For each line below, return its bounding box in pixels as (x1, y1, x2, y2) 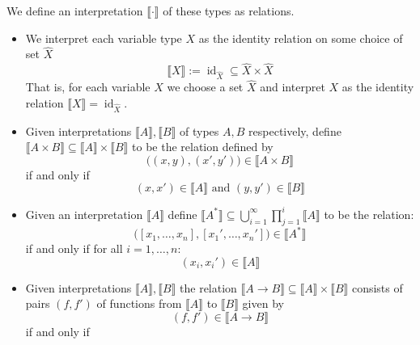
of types (180, 122, 219, 139)
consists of (351, 279, 403, 296)
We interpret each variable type (25, 29, 182, 46)
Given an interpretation (25, 205, 143, 222)
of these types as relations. (163, 2, 295, 19)
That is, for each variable (25, 78, 151, 95)
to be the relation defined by (132, 138, 274, 155)
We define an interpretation (6, 2, 143, 19)
